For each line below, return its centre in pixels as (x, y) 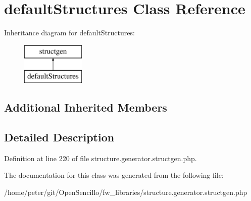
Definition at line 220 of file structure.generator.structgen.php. (101, 158)
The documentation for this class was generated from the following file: (114, 175)
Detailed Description (59, 137)
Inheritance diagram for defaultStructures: (69, 33)
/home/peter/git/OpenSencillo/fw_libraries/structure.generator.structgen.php (126, 192)
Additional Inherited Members (86, 107)
